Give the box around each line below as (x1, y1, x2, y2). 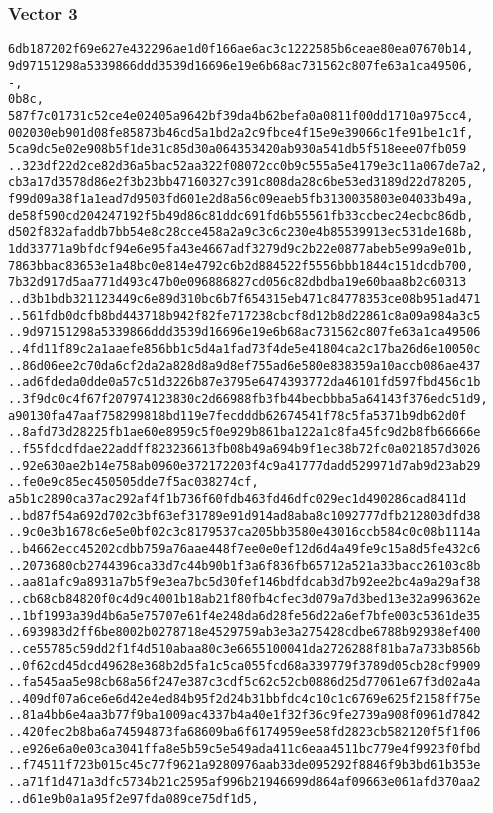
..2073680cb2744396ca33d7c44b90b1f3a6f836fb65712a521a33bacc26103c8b (8, 558, 481, 573)
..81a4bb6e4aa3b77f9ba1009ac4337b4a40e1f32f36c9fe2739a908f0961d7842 (8, 708, 481, 723)
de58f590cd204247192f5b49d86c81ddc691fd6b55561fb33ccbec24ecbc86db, (8, 208, 474, 223)
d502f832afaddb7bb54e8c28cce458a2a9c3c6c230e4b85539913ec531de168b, (8, 225, 474, 240)
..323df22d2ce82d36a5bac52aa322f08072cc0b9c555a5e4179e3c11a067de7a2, (8, 158, 488, 173)
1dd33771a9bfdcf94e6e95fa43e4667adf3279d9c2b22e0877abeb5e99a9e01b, (8, 242, 474, 257)
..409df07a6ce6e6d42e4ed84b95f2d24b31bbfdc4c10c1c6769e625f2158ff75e (8, 691, 481, 706)
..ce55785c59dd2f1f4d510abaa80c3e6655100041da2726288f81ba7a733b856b (8, 641, 481, 656)
